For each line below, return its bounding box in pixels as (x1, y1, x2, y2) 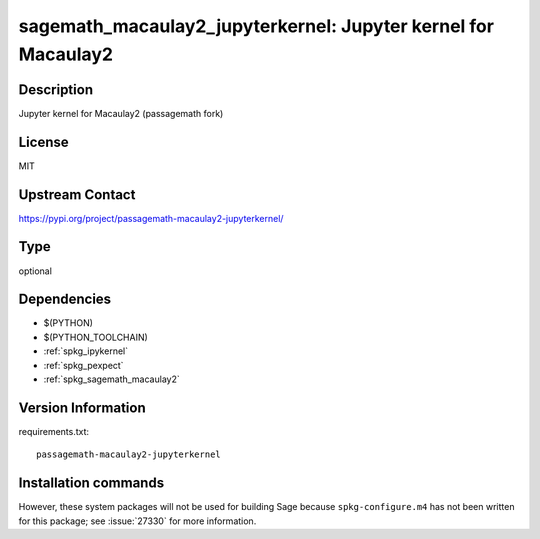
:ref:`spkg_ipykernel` (43, 345, 129, 357)
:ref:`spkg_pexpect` (43, 359, 124, 371)
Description (18, 81, 94, 98)
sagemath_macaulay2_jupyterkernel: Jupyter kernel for (18, 15, 495, 37)
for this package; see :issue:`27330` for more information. (18, 515, 257, 527)
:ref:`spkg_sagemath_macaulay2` (43, 373, 180, 385)
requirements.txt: (18, 425, 90, 437)
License (18, 133, 69, 150)
